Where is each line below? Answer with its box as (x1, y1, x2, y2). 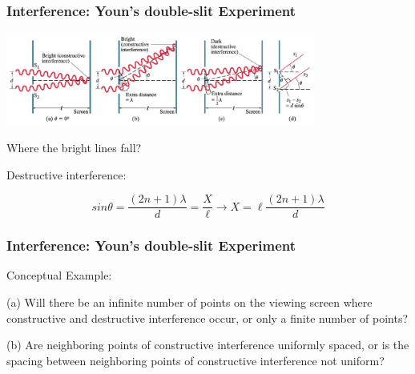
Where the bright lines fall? (6, 139, 142, 155)
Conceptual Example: (6, 267, 112, 284)
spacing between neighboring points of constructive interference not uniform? (6, 352, 385, 368)
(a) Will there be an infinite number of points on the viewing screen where (6, 294, 373, 311)
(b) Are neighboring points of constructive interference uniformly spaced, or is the (6, 336, 409, 353)
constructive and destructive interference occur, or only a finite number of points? (6, 309, 409, 326)
